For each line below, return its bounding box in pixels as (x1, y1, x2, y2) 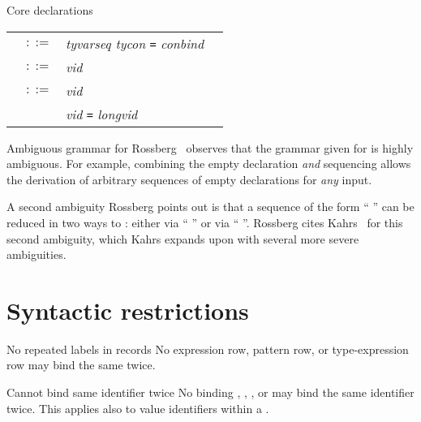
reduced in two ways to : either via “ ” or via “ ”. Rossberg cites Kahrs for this (6, 213, 403, 230)
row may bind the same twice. (6, 356, 156, 373)
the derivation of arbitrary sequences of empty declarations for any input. (6, 170, 372, 187)
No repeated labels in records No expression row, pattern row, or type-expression (6, 340, 409, 357)
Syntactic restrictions (6, 293, 249, 326)
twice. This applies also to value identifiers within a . (6, 399, 269, 416)
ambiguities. (6, 246, 67, 263)
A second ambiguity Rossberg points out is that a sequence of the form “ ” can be (6, 198, 415, 215)
